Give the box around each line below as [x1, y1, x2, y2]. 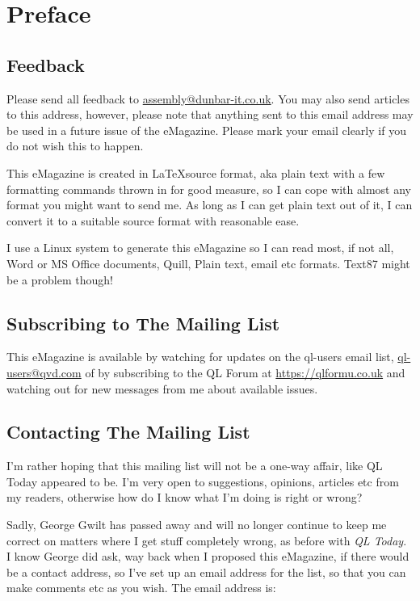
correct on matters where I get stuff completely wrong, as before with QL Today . [6, 532, 407, 548]
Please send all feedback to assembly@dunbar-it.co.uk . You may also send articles [6, 90, 409, 107]
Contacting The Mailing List [6, 419, 250, 444]
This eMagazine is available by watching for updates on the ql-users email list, [6, 348, 394, 365]
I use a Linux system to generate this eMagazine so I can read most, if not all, [6, 239, 394, 256]
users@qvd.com [6, 364, 82, 380]
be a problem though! [6, 271, 113, 288]
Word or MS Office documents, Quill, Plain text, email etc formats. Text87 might [6, 254, 410, 271]
